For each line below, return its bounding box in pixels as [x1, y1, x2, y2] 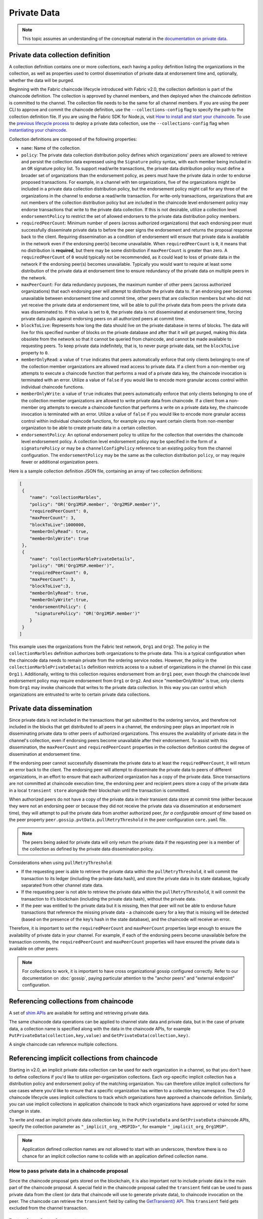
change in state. [9, 1108, 41, 1114]
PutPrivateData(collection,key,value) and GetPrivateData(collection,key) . [9, 1033, 190, 1039]
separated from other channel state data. [21, 882, 104, 888]
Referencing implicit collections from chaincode [9, 1054, 158, 1062]
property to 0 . [21, 350, 49, 355]
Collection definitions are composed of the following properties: [9, 136, 137, 142]
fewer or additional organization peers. [21, 459, 99, 465]
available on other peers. [9, 946, 59, 952]
